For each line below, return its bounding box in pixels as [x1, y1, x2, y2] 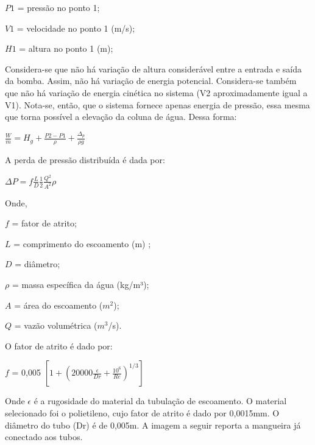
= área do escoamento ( [14, 298, 103, 311]
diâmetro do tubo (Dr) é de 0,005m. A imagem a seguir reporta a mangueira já [5, 418, 301, 431]
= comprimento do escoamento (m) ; [13, 237, 151, 250]
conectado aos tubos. [5, 430, 83, 443]
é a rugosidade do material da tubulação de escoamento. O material [34, 394, 287, 407]
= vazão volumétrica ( [14, 319, 97, 332]
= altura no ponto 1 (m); [19, 42, 113, 55]
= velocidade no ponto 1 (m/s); [16, 21, 135, 34]
